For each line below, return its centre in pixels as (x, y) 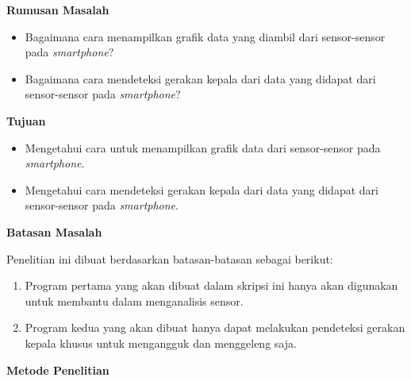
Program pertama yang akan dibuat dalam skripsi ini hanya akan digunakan (211, 285)
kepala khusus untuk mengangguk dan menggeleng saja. (161, 343)
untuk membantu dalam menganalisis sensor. (134, 300)
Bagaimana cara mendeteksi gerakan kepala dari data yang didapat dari (200, 78)
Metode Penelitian (58, 369)
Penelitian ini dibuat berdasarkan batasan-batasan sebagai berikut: (170, 258)
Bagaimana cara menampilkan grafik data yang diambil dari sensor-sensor (205, 36)
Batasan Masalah (54, 231)
